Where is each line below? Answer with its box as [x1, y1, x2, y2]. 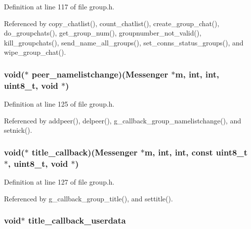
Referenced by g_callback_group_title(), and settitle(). [4, 193, 173, 203]
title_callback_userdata [28, 214, 126, 227]
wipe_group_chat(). [4, 47, 66, 57]
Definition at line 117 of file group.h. [4, 1, 115, 11]
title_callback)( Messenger [32, 146, 138, 158]
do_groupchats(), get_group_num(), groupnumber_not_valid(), [4, 28, 202, 38]
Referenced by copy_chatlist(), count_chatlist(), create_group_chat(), [4, 18, 219, 28]
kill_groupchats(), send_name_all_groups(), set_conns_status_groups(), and [4, 37, 244, 47]
